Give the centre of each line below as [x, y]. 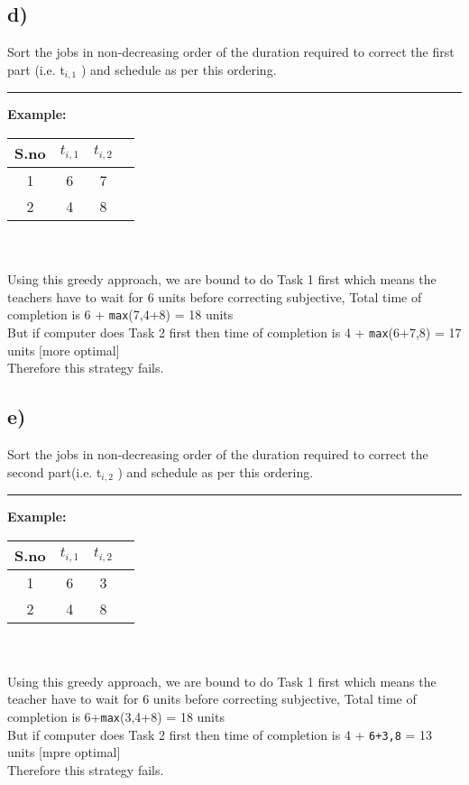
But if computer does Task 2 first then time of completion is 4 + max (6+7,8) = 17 [234, 332]
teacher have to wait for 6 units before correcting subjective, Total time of [212, 699]
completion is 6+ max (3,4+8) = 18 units [116, 716]
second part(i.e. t [55, 471]
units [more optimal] [64, 350]
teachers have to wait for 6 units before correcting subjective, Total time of [215, 296]
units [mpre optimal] [64, 752]
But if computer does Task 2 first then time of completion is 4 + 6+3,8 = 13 [220, 734]
